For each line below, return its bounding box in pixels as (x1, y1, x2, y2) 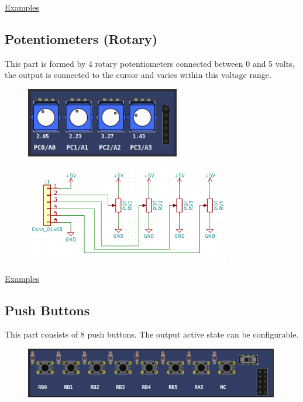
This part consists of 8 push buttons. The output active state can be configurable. (5, 328, 299, 340)
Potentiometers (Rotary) (5, 29, 158, 47)
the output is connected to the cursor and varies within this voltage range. (5, 69, 271, 81)
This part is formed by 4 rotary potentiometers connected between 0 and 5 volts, (5, 57, 295, 69)
